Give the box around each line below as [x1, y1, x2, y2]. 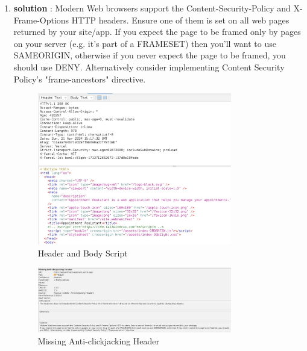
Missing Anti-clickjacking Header [37, 334, 160, 347]
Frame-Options [13, 13, 69, 26]
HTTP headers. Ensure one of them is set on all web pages [71, 13, 290, 26]
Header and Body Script [37, 246, 128, 259]
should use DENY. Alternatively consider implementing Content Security [13, 60, 285, 73]
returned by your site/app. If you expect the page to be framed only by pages [13, 25, 301, 38]
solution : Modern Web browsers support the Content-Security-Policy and [13, 2, 291, 14]
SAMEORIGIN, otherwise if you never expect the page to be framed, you [13, 49, 286, 61]
